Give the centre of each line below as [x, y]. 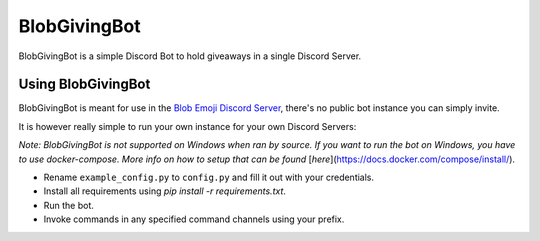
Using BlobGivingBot [84, 84]
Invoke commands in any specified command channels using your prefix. [194, 219]
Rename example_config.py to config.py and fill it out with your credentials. [209, 177]
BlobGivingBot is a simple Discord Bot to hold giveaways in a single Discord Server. [190, 56]
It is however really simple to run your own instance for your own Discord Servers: [187, 126]
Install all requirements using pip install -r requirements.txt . [165, 191]
